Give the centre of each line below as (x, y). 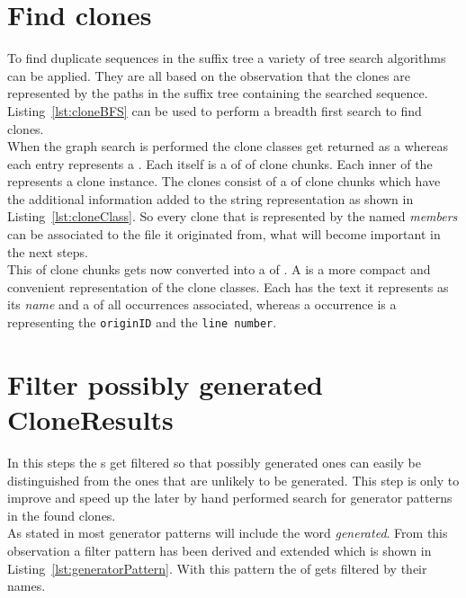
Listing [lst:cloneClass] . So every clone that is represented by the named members (233, 216)
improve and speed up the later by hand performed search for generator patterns (230, 498)
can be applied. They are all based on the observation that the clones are (209, 75)
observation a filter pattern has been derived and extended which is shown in (220, 550)
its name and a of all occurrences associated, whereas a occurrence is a (202, 304)
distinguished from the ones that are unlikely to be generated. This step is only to (233, 480)
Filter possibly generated (165, 384)
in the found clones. (62, 515)
